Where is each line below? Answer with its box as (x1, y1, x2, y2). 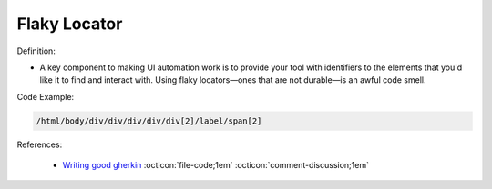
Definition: (16, 45, 56, 56)
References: (16, 139, 63, 150)
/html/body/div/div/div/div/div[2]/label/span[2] (36, 115, 262, 126)
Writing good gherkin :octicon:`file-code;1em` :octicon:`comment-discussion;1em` (62, 160, 369, 171)
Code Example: (16, 91, 75, 102)
